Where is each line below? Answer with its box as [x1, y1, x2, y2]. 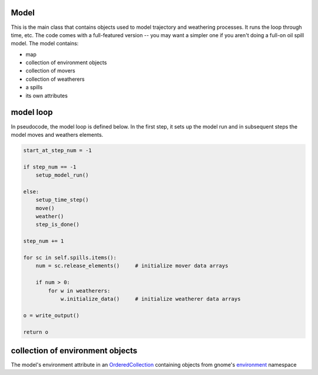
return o [23, 328, 49, 335]
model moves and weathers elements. [11, 131, 104, 138]
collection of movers [25, 67, 76, 74]
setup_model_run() [35, 172, 89, 179]
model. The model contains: [11, 40, 79, 47]
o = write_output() [23, 312, 79, 318]
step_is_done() [35, 221, 79, 228]
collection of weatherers [25, 75, 85, 83]
